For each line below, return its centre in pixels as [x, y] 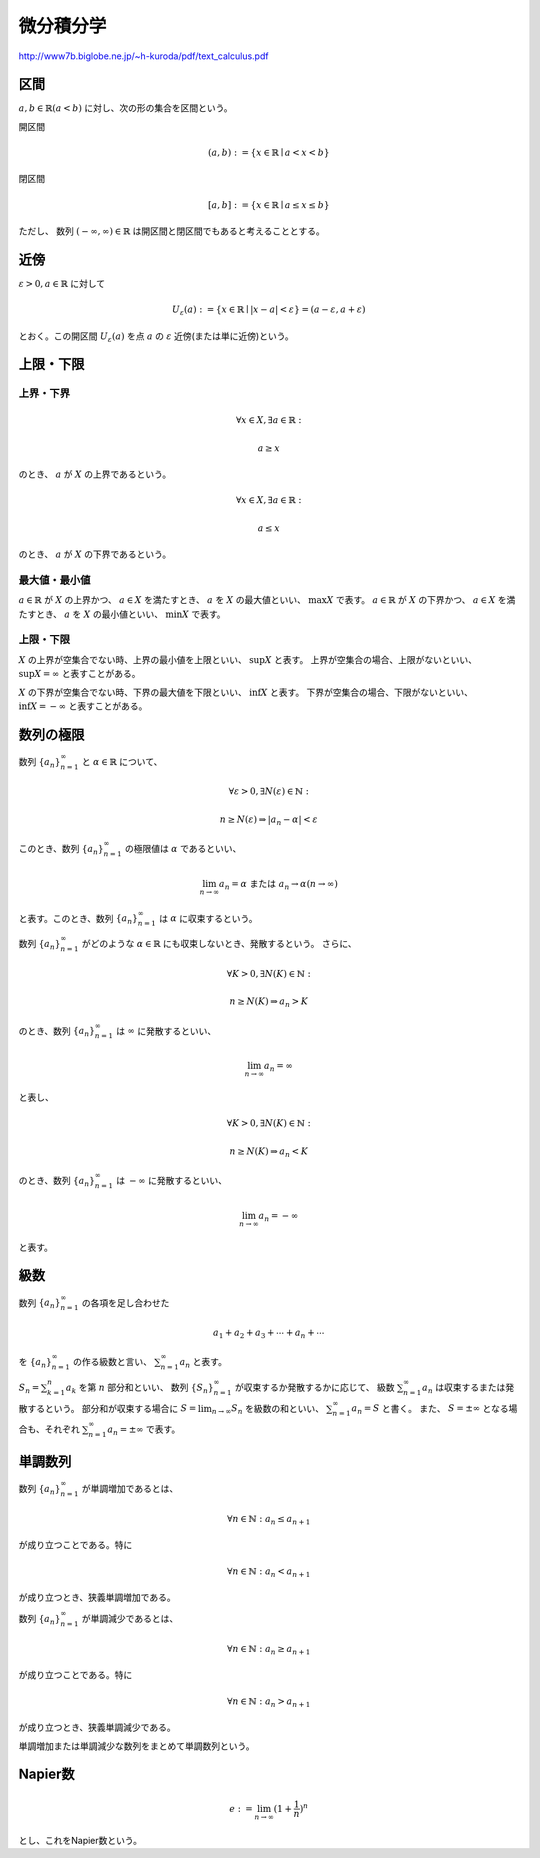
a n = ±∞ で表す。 [143, 1430]
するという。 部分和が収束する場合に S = [111, 1408]
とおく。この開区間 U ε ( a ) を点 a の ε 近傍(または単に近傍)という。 [156, 337]
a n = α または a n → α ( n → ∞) [278, 885]
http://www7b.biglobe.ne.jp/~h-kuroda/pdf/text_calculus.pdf [143, 56]
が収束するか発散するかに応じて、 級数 [314, 1387]
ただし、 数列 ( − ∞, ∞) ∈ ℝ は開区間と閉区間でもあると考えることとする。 [171, 231]
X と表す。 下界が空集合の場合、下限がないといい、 [367, 692]
